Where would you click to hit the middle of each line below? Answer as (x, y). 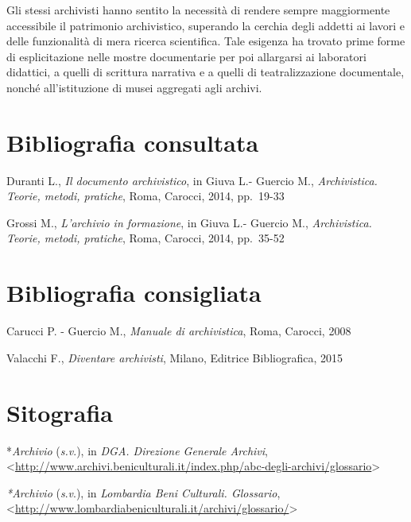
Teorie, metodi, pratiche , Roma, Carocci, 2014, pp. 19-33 (145, 196)
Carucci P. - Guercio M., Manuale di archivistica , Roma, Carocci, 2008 (179, 331)
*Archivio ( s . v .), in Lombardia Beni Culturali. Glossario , (143, 492)
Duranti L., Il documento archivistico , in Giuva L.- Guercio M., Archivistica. (192, 180)
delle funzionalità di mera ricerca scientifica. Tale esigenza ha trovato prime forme (206, 41)
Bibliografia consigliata (134, 293)
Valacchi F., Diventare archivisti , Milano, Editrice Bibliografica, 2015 (174, 357)
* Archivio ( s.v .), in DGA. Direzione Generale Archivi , (137, 450)
